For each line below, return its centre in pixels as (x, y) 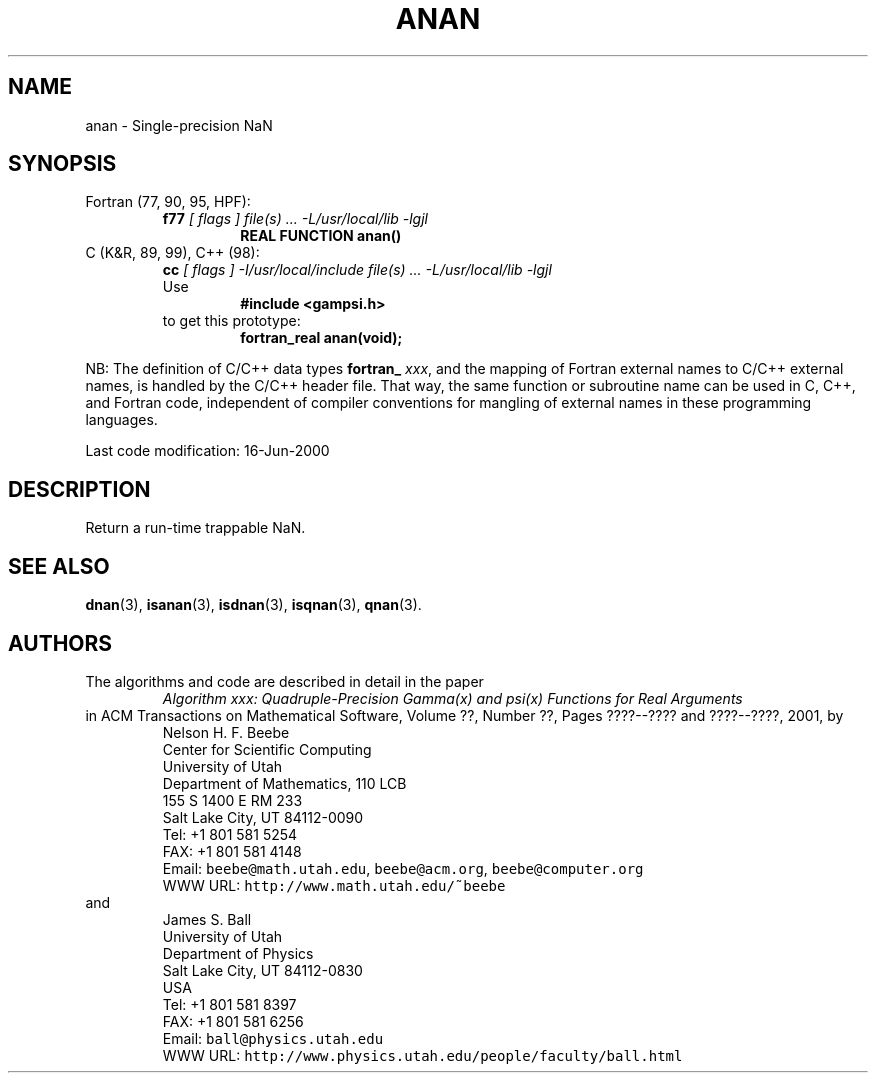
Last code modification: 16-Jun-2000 (207, 451)
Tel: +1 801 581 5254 (230, 834)
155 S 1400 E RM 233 (232, 800)
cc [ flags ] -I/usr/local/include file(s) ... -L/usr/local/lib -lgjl (357, 270)
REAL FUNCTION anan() (321, 236)
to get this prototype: (231, 321)
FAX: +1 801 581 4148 (232, 851)
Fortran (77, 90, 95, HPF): (168, 202)
